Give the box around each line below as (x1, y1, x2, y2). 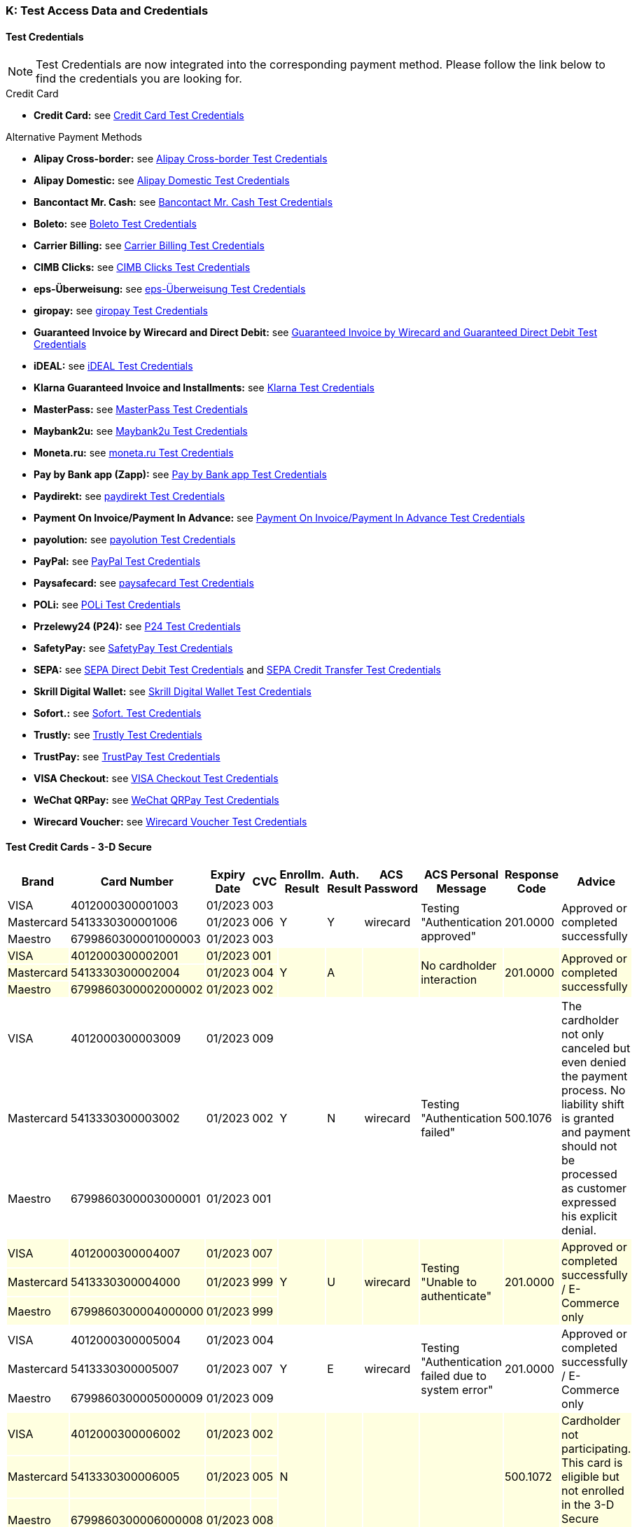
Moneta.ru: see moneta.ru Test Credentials (34, 447, 234, 459)
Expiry (210, 867, 246, 882)
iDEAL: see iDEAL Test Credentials (34, 360, 193, 372)
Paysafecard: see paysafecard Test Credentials (34, 577, 254, 590)
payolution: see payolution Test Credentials (34, 534, 236, 546)
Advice (577, 874, 616, 889)
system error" (421, 1383, 493, 1397)
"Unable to (421, 1275, 477, 1290)
